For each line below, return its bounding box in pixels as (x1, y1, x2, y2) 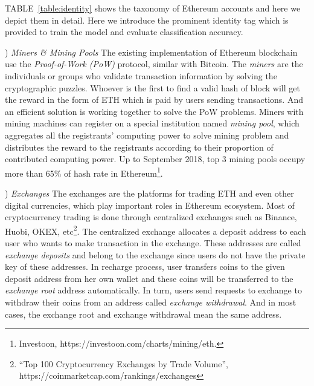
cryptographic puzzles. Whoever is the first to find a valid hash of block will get (5, 81, 300, 94)
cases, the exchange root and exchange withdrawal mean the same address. (5, 307, 282, 320)
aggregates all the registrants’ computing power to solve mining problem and (5, 128, 289, 141)
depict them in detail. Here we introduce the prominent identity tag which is (5, 13, 289, 26)
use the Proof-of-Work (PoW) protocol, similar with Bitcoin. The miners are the (5, 57, 303, 70)
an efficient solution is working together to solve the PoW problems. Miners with (5, 105, 304, 117)
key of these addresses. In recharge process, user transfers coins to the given (5, 260, 285, 273)
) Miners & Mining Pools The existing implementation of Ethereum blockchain (5, 45, 298, 58)
